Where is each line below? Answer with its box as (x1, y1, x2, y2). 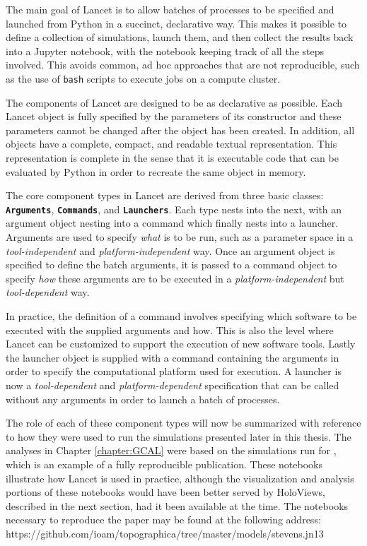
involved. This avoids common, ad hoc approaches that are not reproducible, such (6, 57, 360, 72)
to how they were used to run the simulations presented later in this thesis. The (6, 429, 351, 444)
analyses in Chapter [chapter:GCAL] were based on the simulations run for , (6, 443, 337, 458)
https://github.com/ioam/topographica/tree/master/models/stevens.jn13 (6, 526, 324, 540)
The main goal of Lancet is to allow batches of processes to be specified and (6, 2, 334, 16)
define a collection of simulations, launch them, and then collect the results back (6, 30, 354, 44)
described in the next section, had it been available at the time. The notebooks (6, 498, 349, 513)
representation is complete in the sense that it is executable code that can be (6, 150, 339, 165)
